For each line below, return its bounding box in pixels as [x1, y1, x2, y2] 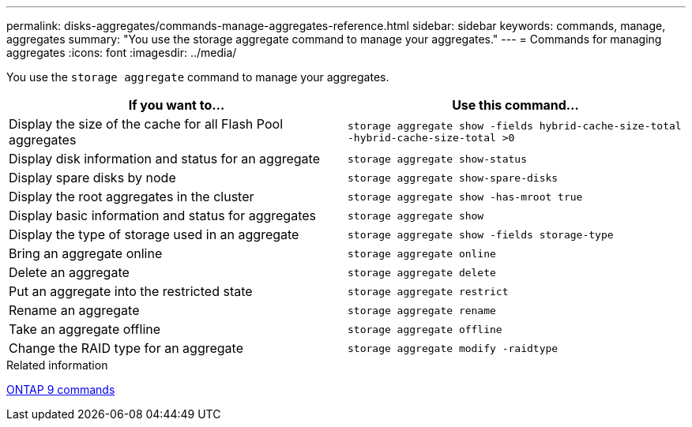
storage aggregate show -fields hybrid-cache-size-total [348, 120, 682, 132]
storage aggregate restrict [348, 285, 509, 298]
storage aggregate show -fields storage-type [348, 228, 614, 241]
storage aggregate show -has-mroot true [348, 190, 583, 203]
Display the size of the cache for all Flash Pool [9, 116, 284, 132]
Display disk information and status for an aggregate [9, 151, 321, 167]
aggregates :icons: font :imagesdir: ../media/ [6, 46, 237, 59]
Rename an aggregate [9, 302, 140, 318]
